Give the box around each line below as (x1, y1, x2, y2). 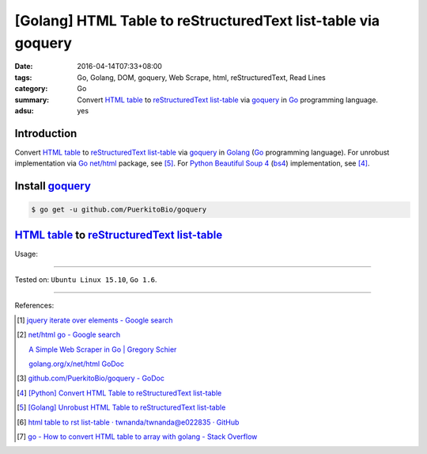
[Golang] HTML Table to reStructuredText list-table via (14, 12, 380, 29)
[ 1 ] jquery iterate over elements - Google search (17, 315, 173, 325)
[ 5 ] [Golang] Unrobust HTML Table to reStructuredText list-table (17, 402, 226, 412)
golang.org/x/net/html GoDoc (28, 359, 125, 368)
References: (14, 301, 55, 311)
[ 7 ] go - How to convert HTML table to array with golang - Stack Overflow (17, 432, 258, 441)
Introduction (14, 127, 77, 140)
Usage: (14, 249, 39, 258)
